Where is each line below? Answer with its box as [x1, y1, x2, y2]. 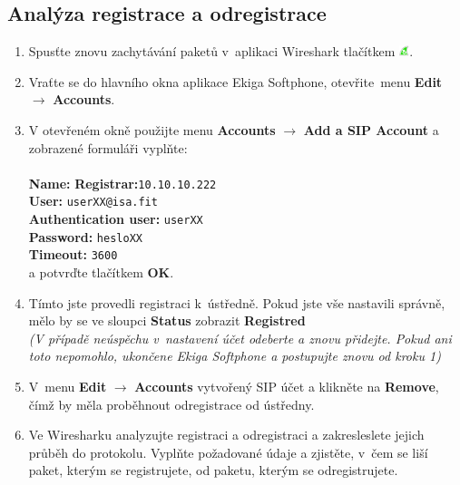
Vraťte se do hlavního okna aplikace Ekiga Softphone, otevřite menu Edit [28, 72, 443, 91]
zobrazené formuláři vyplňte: [28, 138, 188, 157]
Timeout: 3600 [28, 245, 118, 264]
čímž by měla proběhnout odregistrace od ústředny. [28, 394, 315, 413]
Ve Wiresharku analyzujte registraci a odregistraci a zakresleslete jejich [28, 425, 425, 444]
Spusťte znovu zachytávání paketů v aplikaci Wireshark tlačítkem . [28, 42, 414, 61]
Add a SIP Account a [303, 120, 439, 139]
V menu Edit [28, 377, 107, 396]
